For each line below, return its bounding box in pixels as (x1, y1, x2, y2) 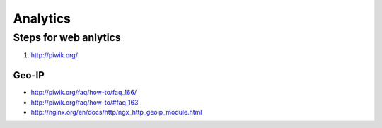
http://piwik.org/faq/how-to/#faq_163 (30, 98, 139, 106)
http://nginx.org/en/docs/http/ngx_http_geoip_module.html (30, 108, 202, 117)
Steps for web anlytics (13, 31, 122, 44)
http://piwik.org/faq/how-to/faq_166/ (30, 88, 137, 97)
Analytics (13, 11, 71, 26)
